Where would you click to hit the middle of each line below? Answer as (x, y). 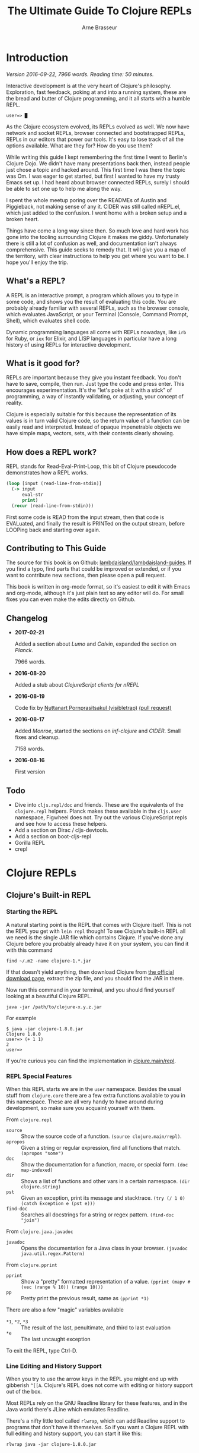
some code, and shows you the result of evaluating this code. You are (91, 301)
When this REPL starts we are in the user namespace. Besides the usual (94, 1089)
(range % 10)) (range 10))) (69, 1287)
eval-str (33, 495)
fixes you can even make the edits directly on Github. (71, 599)
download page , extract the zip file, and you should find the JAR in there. (95, 978)
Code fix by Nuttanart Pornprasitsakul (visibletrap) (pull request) (93, 708)
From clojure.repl (29, 1119)
